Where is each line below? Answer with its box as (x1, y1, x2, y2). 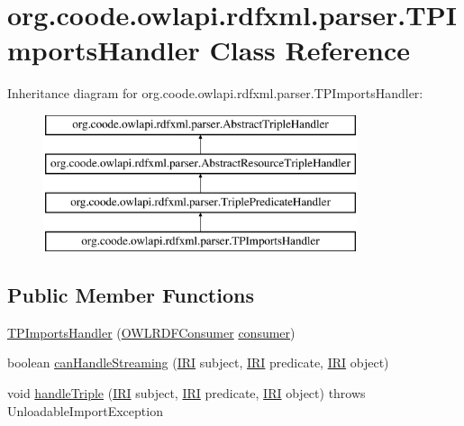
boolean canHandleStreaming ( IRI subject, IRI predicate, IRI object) (7, 353, 389, 372)
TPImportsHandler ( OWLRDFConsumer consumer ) (7, 322, 296, 341)
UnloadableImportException (7, 401, 163, 420)
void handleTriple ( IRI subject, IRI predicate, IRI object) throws (7, 384, 366, 403)
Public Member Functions (7, 281, 254, 309)
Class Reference (209, 32, 411, 68)
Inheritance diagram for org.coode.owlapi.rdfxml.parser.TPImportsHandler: (7, 84, 423, 103)
